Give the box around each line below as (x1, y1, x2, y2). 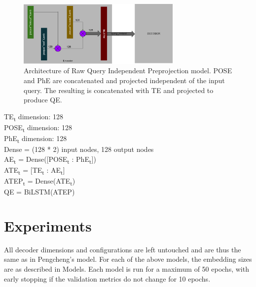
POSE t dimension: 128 (4, 122, 73, 134)
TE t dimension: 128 (4, 111, 63, 123)
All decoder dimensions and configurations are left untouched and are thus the (4, 244, 241, 254)
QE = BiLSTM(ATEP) (4, 187, 75, 197)
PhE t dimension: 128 (4, 133, 67, 144)
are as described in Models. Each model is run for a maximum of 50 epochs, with (4, 263, 249, 274)
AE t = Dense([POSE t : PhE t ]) (4, 153, 96, 165)
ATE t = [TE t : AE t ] (4, 164, 65, 176)
